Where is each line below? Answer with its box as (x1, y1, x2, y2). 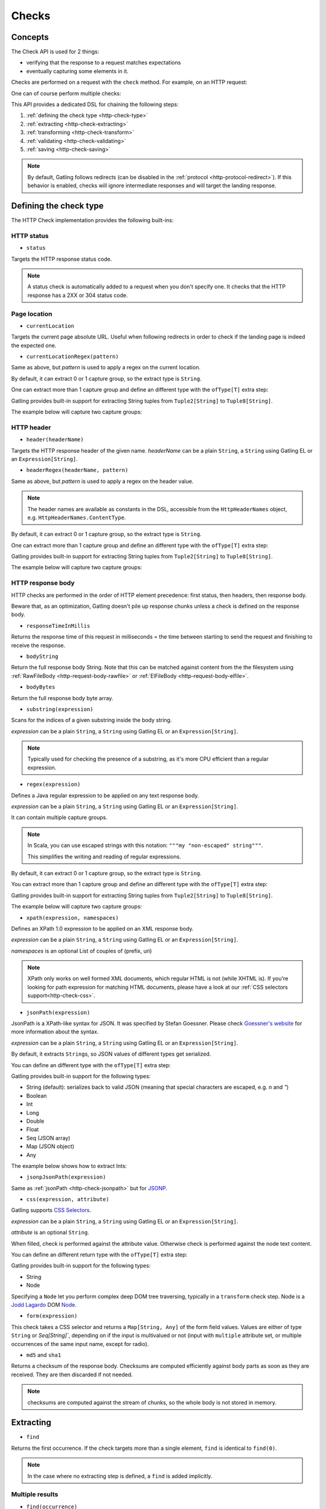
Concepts (11, 32, 49, 42)
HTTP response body (11, 579, 75, 587)
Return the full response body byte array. (11, 694, 113, 701)
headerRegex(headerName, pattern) (26, 467, 129, 474)
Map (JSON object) (26, 1143, 75, 1150)
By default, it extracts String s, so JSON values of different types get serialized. (11, 1050, 211, 1058)
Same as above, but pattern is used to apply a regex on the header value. (11, 477, 194, 485)
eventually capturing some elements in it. (26, 67, 129, 75)
